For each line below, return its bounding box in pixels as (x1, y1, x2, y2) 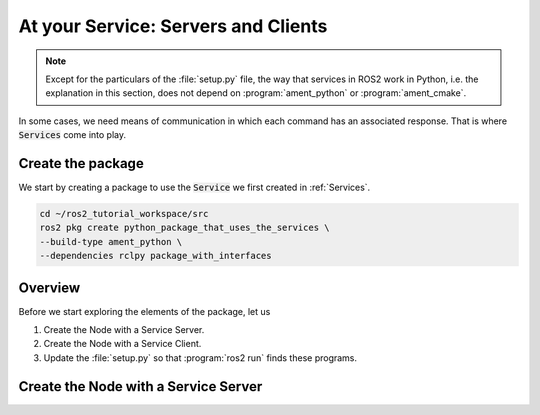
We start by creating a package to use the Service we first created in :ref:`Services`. (18, 181, 371, 194)
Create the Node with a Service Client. (43, 338, 202, 350)
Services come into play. (18, 129, 127, 141)
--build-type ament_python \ (39, 236, 183, 247)
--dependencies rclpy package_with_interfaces (39, 250, 272, 262)
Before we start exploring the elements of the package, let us (18, 305, 271, 317)
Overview (18, 279, 81, 296)
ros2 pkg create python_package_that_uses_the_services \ (39, 222, 330, 234)
